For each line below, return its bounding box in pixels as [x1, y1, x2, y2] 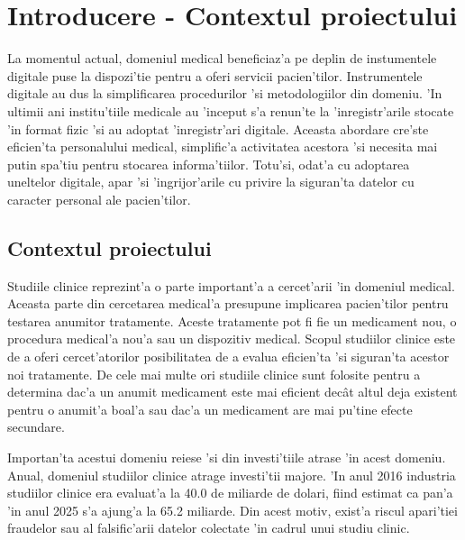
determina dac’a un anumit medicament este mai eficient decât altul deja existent [7, 382, 458, 401]
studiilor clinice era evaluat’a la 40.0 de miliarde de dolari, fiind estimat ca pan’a [7, 483, 453, 502]
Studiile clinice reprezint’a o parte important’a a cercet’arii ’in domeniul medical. [7, 276, 455, 295]
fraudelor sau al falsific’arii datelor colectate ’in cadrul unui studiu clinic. [7, 518, 410, 537]
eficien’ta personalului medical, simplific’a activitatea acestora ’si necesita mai [7, 137, 438, 156]
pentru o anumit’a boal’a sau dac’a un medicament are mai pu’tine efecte [7, 399, 413, 418]
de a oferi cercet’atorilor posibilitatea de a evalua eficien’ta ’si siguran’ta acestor [7, 347, 450, 366]
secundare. [7, 417, 65, 436]
